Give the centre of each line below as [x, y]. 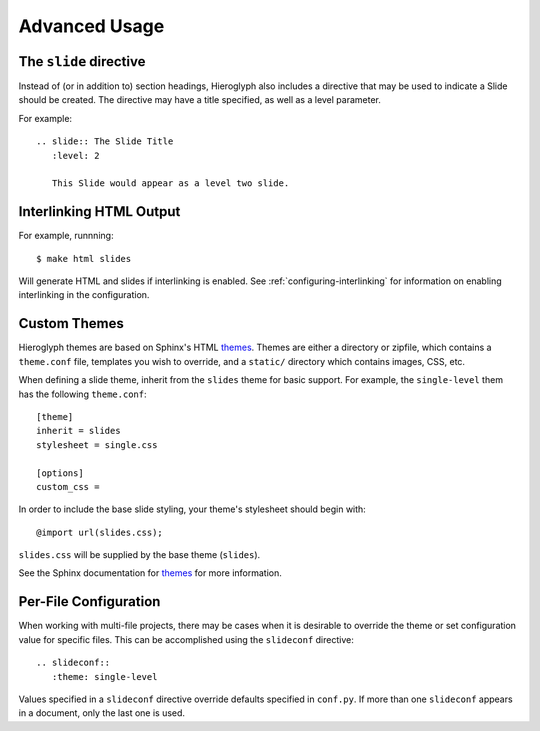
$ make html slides [84, 258]
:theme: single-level [104, 676]
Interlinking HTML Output [99, 211]
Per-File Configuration [89, 601]
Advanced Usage [91, 26]
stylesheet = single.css [97, 444]
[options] [60, 473]
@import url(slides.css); [100, 532]
